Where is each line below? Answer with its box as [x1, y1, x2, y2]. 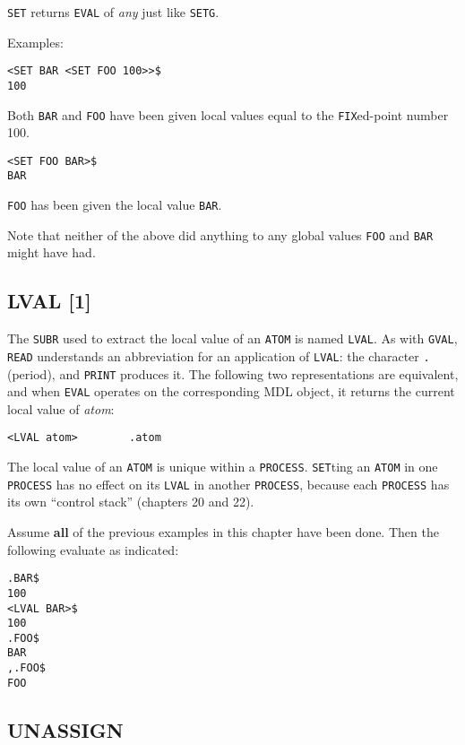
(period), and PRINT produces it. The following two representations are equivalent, [7, 364, 459, 383]
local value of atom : [7, 399, 115, 418]
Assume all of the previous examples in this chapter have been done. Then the [7, 523, 439, 541]
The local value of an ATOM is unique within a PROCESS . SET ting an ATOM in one [7, 457, 438, 476]
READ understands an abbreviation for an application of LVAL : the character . [7, 346, 430, 365]
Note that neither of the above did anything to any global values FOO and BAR [7, 225, 434, 244]
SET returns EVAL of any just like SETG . [7, 3, 220, 21]
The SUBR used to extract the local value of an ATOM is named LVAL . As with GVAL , [7, 329, 458, 348]
